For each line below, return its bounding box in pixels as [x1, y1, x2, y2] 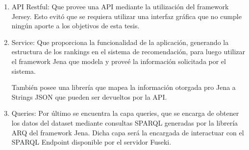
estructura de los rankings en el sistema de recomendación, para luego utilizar [11, 46, 246, 57]
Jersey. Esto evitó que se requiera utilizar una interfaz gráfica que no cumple [11, 11, 242, 21]
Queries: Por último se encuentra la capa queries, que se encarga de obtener [11, 108, 239, 118]
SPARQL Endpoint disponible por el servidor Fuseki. [11, 137, 172, 147]
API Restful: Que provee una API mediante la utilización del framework [11, 1, 229, 11]
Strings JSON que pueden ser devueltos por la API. [11, 91, 167, 102]
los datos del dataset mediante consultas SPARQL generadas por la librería [11, 117, 238, 128]
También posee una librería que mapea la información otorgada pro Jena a [11, 82, 236, 92]
